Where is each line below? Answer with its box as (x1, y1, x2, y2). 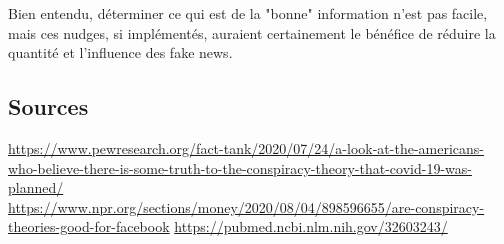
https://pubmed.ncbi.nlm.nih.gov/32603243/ (174, 216, 448, 237)
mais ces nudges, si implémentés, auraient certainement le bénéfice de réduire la (8, 22, 496, 43)
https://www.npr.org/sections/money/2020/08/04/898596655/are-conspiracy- (8, 196, 485, 217)
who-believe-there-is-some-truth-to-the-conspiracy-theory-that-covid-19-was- (8, 157, 472, 178)
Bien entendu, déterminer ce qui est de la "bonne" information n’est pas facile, (8, 3, 488, 23)
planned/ (8, 177, 64, 198)
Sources (8, 91, 89, 122)
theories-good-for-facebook (8, 216, 170, 237)
